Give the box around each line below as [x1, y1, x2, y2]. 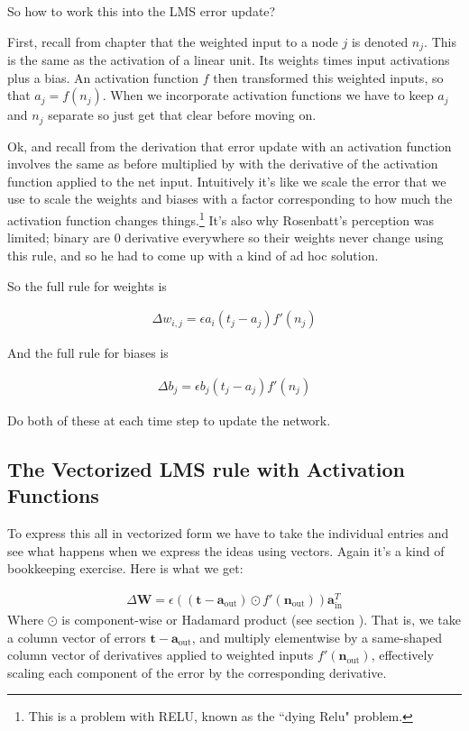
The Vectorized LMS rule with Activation [7, 454, 405, 482]
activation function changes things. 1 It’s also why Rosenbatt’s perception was [7, 208, 434, 229]
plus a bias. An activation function [7, 68, 199, 87]
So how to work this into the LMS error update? [7, 2, 276, 20]
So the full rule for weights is [7, 276, 167, 295]
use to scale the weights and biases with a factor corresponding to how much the [7, 189, 453, 208]
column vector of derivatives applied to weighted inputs [7, 645, 314, 664]
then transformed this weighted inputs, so [213, 68, 444, 87]
